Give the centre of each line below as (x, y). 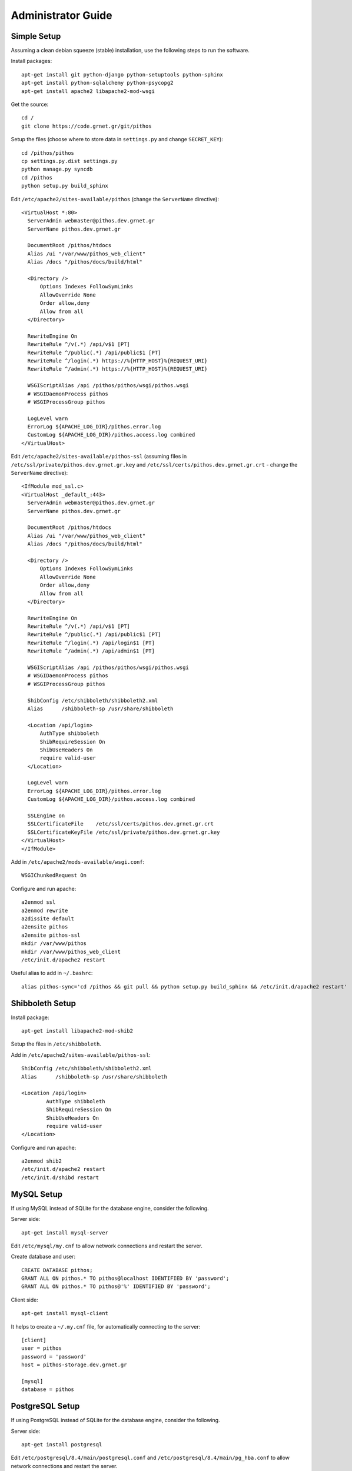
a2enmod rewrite (45, 910)
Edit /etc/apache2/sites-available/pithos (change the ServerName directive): (115, 199)
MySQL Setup (37, 1194)
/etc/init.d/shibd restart (60, 1177)
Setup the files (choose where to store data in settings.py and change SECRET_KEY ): (117, 139)
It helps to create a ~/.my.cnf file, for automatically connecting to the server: (106, 1326)
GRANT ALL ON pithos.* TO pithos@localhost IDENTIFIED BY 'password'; (125, 1279)
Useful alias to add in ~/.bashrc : (52, 973)
